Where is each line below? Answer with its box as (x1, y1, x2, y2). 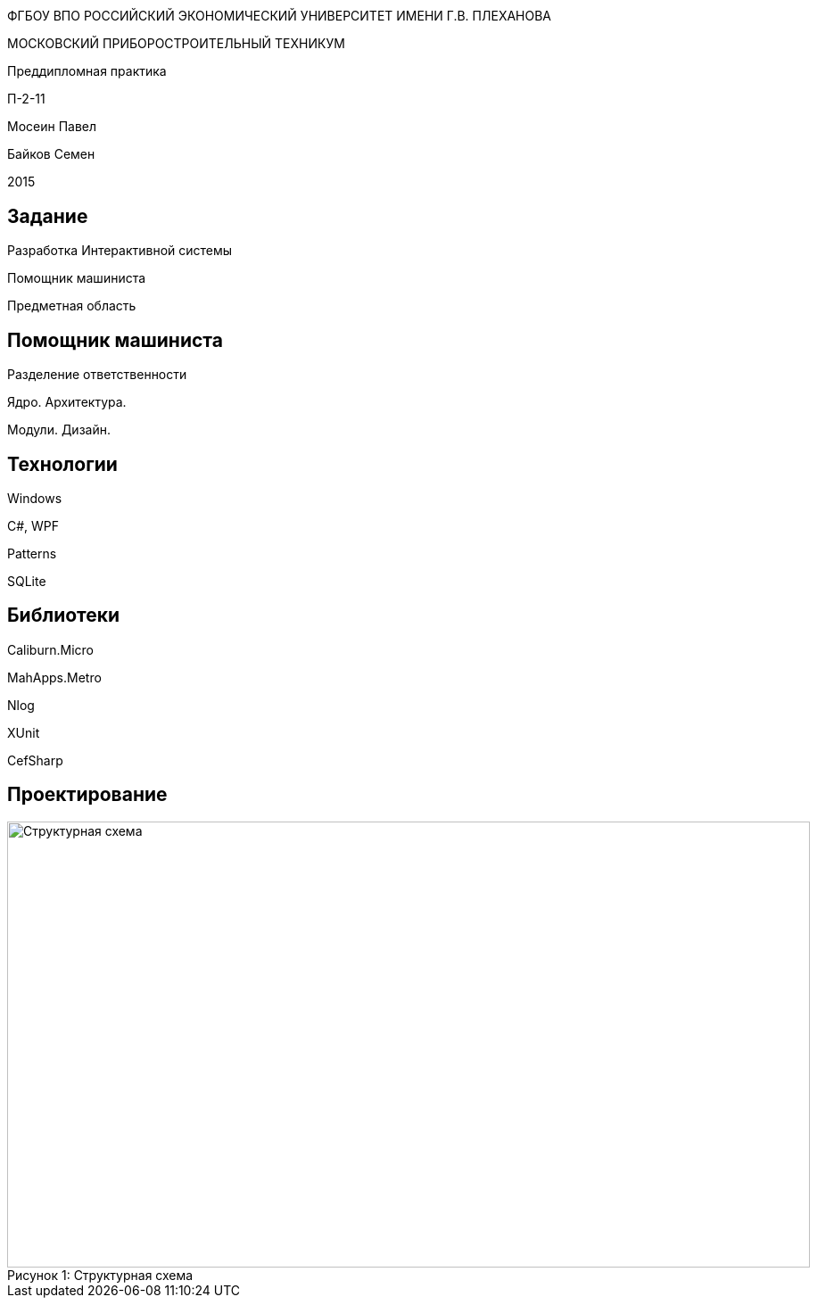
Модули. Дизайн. (7, 422, 111, 438)
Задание (7, 204, 88, 227)
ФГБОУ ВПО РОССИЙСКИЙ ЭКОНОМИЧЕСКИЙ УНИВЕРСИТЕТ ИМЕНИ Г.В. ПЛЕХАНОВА (7, 8, 552, 24)
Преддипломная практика (7, 63, 167, 79)
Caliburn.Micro (7, 641, 94, 657)
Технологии (7, 452, 118, 475)
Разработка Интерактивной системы (7, 243, 233, 259)
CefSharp (7, 752, 63, 768)
